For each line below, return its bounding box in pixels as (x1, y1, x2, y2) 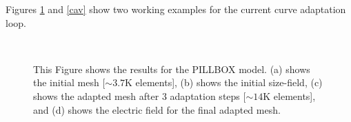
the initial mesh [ (33, 75, 106, 90)
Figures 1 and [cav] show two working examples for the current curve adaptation (6, 2, 346, 16)
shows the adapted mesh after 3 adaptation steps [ (33, 88, 246, 103)
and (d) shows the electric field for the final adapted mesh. (33, 102, 281, 116)
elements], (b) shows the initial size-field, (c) (135, 75, 323, 90)
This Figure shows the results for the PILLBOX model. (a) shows (33, 61, 310, 76)
